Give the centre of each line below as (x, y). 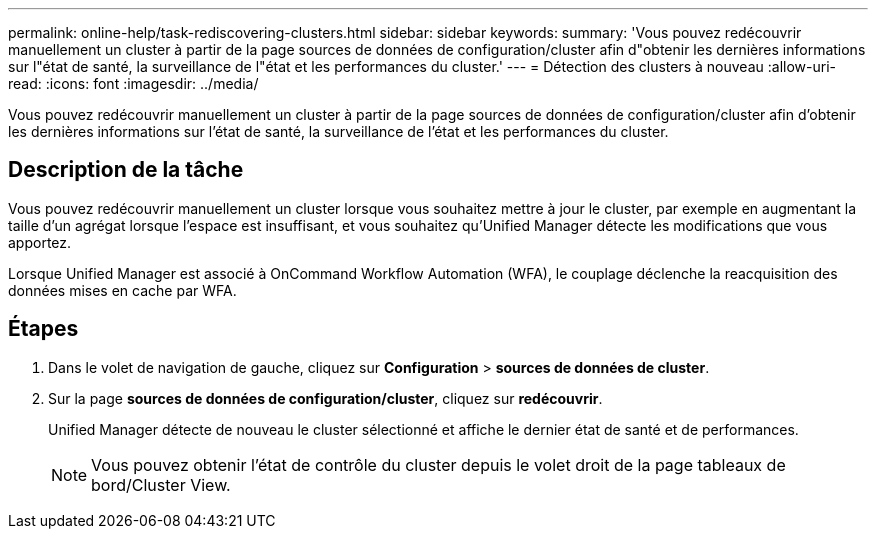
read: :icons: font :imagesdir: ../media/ (133, 83)
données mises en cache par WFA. (122, 290)
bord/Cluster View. (161, 484)
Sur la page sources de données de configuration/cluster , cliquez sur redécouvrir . (325, 398)
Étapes (43, 329)
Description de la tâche (126, 170)
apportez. (40, 242)
